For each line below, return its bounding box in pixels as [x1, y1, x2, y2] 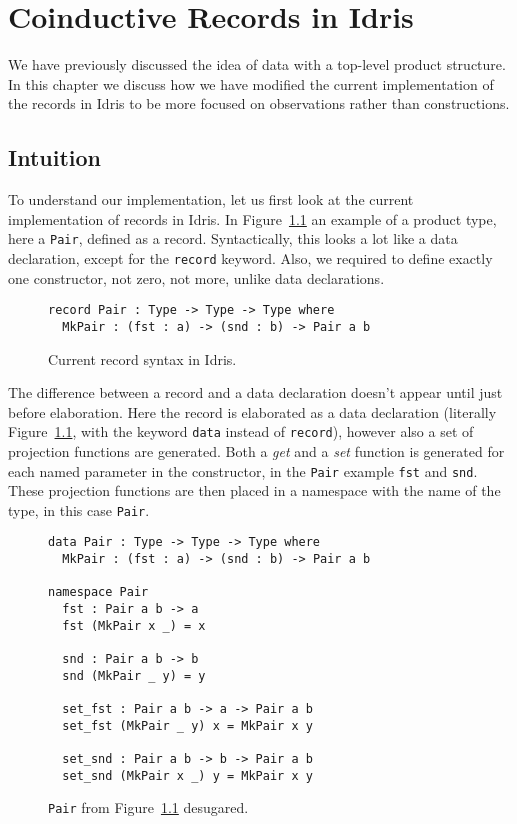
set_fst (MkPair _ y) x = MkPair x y [62, 718, 313, 733]
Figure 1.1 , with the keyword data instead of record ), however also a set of [8, 421, 474, 442]
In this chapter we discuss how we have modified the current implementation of [8, 73, 494, 94]
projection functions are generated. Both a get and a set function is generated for [8, 440, 505, 461]
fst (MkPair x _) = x [62, 618, 206, 633]
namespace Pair [48, 585, 149, 600]
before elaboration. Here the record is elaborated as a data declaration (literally [8, 401, 497, 422]
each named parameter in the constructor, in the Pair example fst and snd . [8, 460, 478, 481]
